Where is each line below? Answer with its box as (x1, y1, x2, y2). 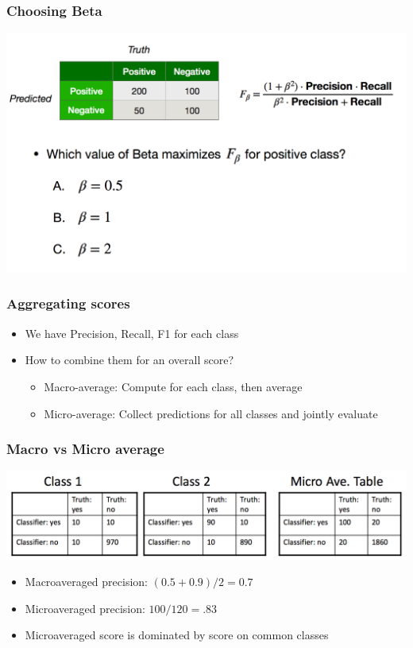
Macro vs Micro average (6, 439, 164, 459)
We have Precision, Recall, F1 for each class (25, 324, 239, 341)
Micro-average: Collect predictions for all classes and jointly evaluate (44, 405, 378, 421)
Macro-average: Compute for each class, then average (44, 378, 303, 394)
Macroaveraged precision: (25, 573, 148, 590)
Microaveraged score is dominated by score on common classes (25, 627, 329, 643)
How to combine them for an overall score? (25, 351, 234, 368)
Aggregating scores (6, 293, 130, 313)
